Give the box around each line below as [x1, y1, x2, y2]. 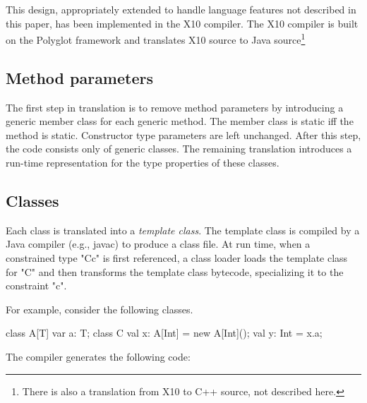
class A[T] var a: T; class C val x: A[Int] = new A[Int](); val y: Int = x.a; [6, 325, 323, 340]
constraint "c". [6, 278, 67, 293]
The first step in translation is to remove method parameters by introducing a [6, 100, 344, 114]
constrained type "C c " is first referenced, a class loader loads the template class [6, 251, 348, 265]
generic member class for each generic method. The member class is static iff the [6, 114, 354, 128]
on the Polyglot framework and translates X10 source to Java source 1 [6, 30, 306, 47]
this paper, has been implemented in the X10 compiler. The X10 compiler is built [6, 16, 359, 30]
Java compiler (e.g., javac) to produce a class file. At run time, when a [6, 236, 311, 251]
